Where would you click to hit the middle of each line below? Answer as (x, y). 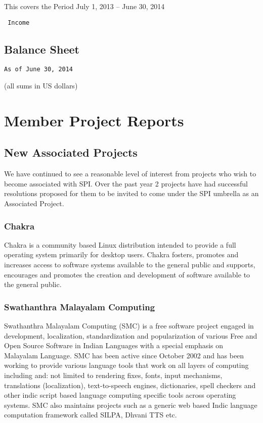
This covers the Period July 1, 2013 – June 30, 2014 (84, 6)
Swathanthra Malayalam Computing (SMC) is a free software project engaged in (129, 326)
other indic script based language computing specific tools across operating (120, 395)
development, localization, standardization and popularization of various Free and (131, 335)
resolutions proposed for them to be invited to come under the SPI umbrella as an (131, 193)
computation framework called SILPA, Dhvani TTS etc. (91, 415)
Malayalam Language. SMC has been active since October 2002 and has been (124, 355)
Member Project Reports (94, 120)
